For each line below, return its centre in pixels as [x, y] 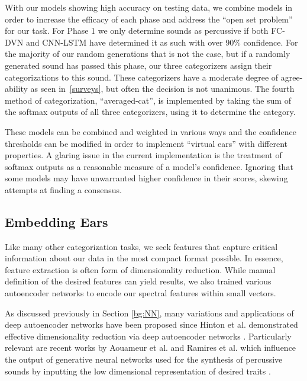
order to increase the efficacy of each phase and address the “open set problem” [149, 19]
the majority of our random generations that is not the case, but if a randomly [148, 54]
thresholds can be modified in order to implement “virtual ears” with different [146, 143]
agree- [292, 77]
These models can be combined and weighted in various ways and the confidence [151, 131]
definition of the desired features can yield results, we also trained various [138, 281]
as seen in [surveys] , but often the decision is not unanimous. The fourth [162, 89]
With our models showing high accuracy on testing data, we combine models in [149, 7]
